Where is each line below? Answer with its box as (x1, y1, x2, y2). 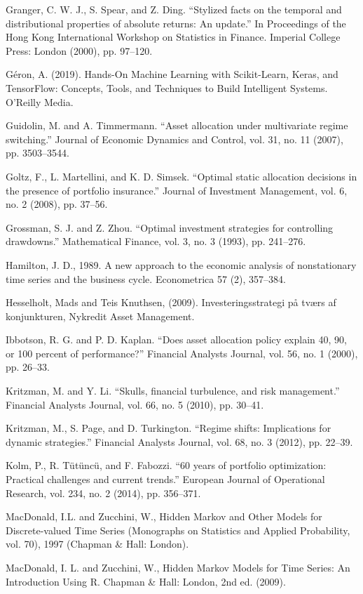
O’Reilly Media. (6, 94, 74, 109)
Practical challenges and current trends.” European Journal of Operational (6, 472, 325, 487)
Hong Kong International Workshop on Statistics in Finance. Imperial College (6, 29, 341, 44)
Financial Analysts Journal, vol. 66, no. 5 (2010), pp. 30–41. (6, 397, 264, 411)
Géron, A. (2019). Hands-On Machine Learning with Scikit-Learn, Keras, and (6, 67, 338, 81)
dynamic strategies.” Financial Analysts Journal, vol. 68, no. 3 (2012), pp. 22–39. (6, 434, 353, 449)
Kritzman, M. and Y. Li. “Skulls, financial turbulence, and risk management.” (6, 383, 340, 398)
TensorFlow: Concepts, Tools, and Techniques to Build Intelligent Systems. (6, 80, 328, 95)
